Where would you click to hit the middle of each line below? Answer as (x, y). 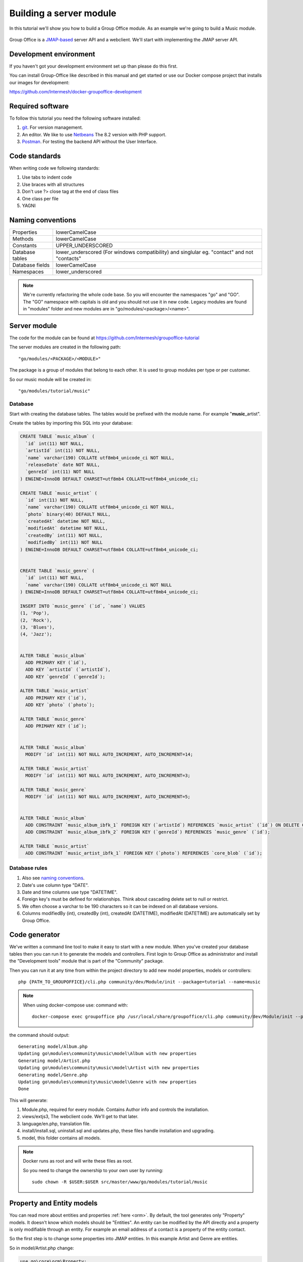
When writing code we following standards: (55, 168)
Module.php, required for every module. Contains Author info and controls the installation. (115, 1110)
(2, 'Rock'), (36, 620)
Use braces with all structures (53, 184)
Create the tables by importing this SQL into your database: (71, 423)
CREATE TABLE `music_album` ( (57, 436)
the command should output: (39, 1035)
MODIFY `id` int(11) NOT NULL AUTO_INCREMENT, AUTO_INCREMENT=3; (108, 776)
